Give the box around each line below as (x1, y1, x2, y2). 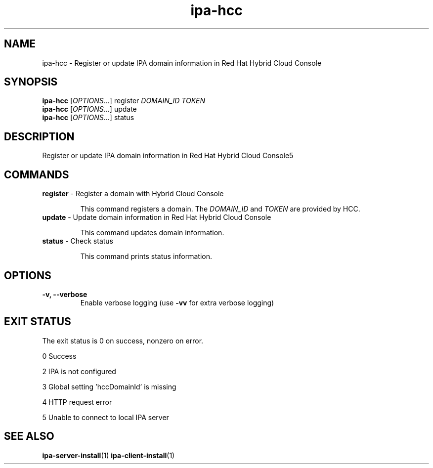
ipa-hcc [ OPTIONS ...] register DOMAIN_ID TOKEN (42, 96, 206, 105)
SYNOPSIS (4, 76, 58, 88)
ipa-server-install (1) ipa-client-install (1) (42, 451, 175, 460)
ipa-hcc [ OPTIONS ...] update (42, 105, 137, 114)
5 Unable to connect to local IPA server (42, 413, 169, 422)
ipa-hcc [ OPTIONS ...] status (42, 113, 134, 122)
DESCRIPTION (4, 130, 75, 143)
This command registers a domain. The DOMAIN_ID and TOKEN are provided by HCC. (80, 205, 360, 213)
